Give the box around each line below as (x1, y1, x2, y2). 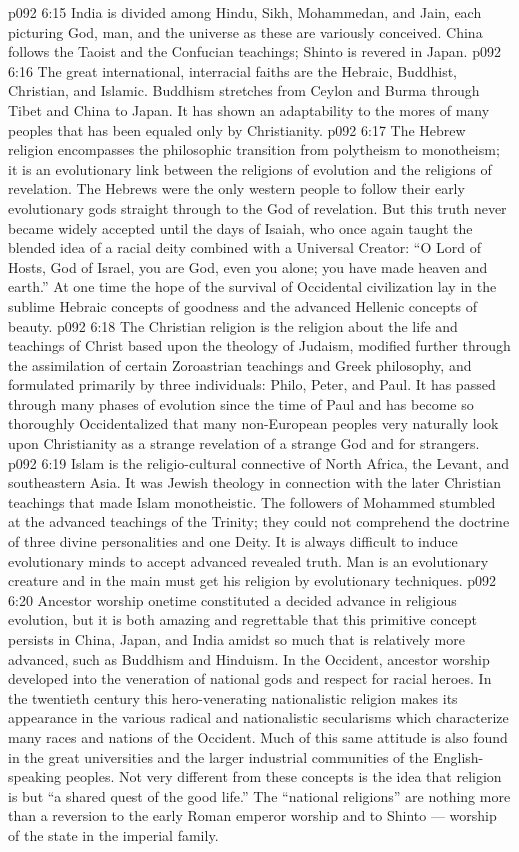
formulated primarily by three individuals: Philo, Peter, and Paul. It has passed (8, 374, 496, 395)
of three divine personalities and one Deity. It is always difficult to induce (8, 531, 458, 552)
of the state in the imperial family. (8, 824, 219, 845)
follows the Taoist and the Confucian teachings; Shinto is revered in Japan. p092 (8, 41, 501, 62)
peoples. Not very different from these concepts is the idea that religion (65, 766, 502, 787)
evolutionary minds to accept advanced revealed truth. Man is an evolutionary (8, 550, 489, 571)
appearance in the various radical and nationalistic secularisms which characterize (8, 707, 509, 728)
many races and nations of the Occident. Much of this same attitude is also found (8, 726, 508, 747)
